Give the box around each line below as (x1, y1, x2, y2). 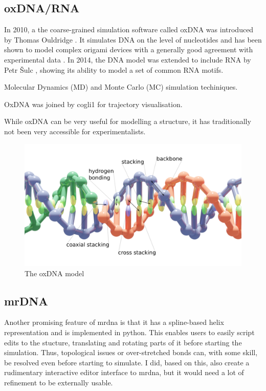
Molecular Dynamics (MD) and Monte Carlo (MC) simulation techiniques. (4, 81, 238, 92)
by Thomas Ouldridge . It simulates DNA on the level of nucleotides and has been (4, 34, 262, 45)
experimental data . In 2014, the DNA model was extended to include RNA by (4, 54, 251, 65)
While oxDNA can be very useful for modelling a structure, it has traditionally (4, 116, 251, 127)
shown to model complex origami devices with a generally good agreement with (4, 44, 253, 55)
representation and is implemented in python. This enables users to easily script (4, 327, 255, 338)
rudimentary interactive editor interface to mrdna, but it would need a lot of (4, 367, 244, 378)
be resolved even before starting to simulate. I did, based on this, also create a (4, 357, 250, 367)
